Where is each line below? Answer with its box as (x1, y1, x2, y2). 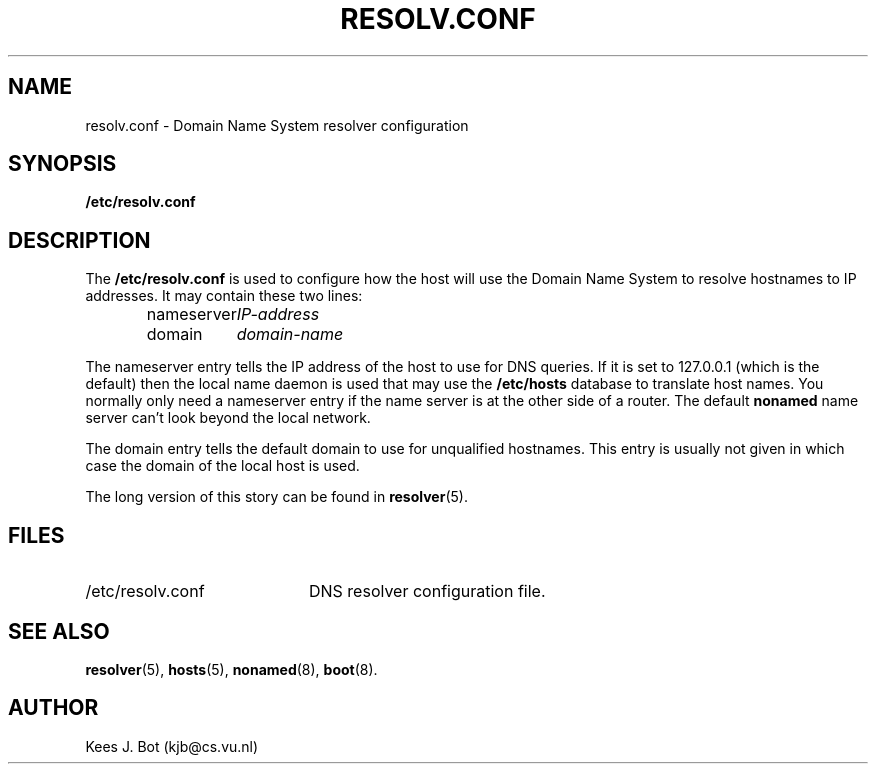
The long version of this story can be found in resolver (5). (85, 488, 468, 506)
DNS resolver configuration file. (308, 581, 546, 602)
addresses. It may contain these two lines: (85, 287, 363, 305)
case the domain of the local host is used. (85, 457, 360, 475)
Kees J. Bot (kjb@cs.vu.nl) (85, 737, 259, 755)
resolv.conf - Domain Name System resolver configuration (85, 116, 469, 134)
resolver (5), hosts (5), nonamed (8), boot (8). (85, 660, 378, 678)
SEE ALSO (8, 618, 110, 644)
